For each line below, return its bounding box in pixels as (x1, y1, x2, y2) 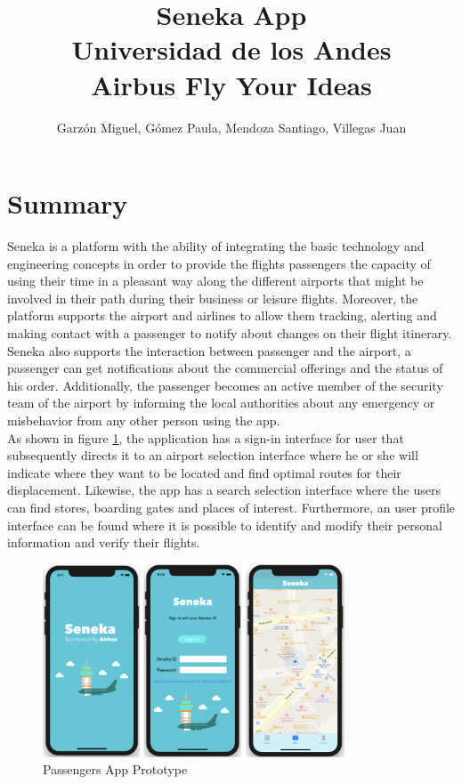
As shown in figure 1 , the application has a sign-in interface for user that (7, 428, 404, 447)
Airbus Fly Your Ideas (91, 66, 372, 102)
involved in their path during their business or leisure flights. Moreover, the (7, 288, 418, 307)
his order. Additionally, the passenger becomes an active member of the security (7, 376, 443, 394)
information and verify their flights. (7, 533, 200, 552)
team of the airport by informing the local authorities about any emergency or (7, 393, 435, 412)
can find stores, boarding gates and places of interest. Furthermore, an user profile (7, 497, 456, 516)
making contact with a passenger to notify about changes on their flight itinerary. (7, 324, 452, 342)
